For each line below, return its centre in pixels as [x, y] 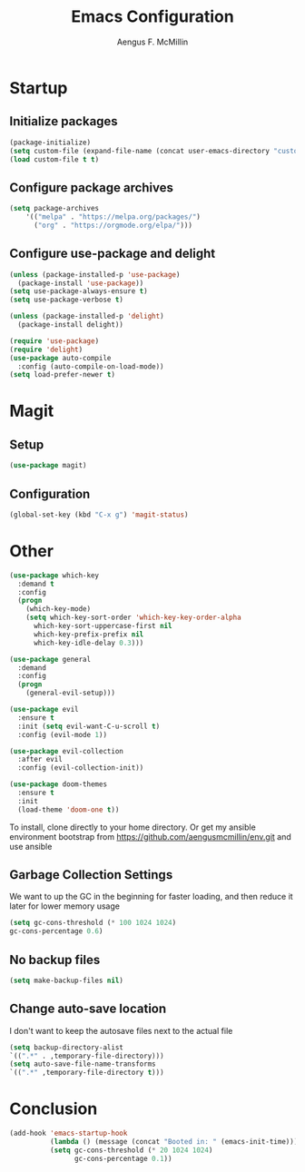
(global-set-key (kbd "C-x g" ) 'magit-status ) [99, 515]
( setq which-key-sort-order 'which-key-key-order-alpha [134, 618]
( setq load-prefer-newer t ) [63, 375]
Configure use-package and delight [113, 254]
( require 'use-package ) [54, 341]
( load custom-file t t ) [54, 159]
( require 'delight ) [46, 350]
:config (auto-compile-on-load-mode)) [91, 366]
